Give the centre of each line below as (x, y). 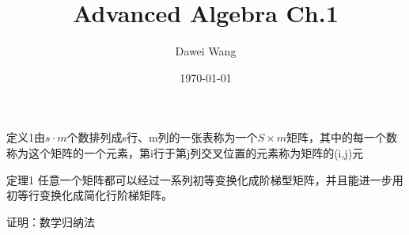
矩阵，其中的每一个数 (342, 137)
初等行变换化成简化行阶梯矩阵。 (89, 195)
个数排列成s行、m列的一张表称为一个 (162, 137)
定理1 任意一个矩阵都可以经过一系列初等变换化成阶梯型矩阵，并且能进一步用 (205, 179)
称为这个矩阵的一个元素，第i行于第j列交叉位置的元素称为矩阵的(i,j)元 (185, 152)
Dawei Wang (206, 51)
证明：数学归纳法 (51, 221)
